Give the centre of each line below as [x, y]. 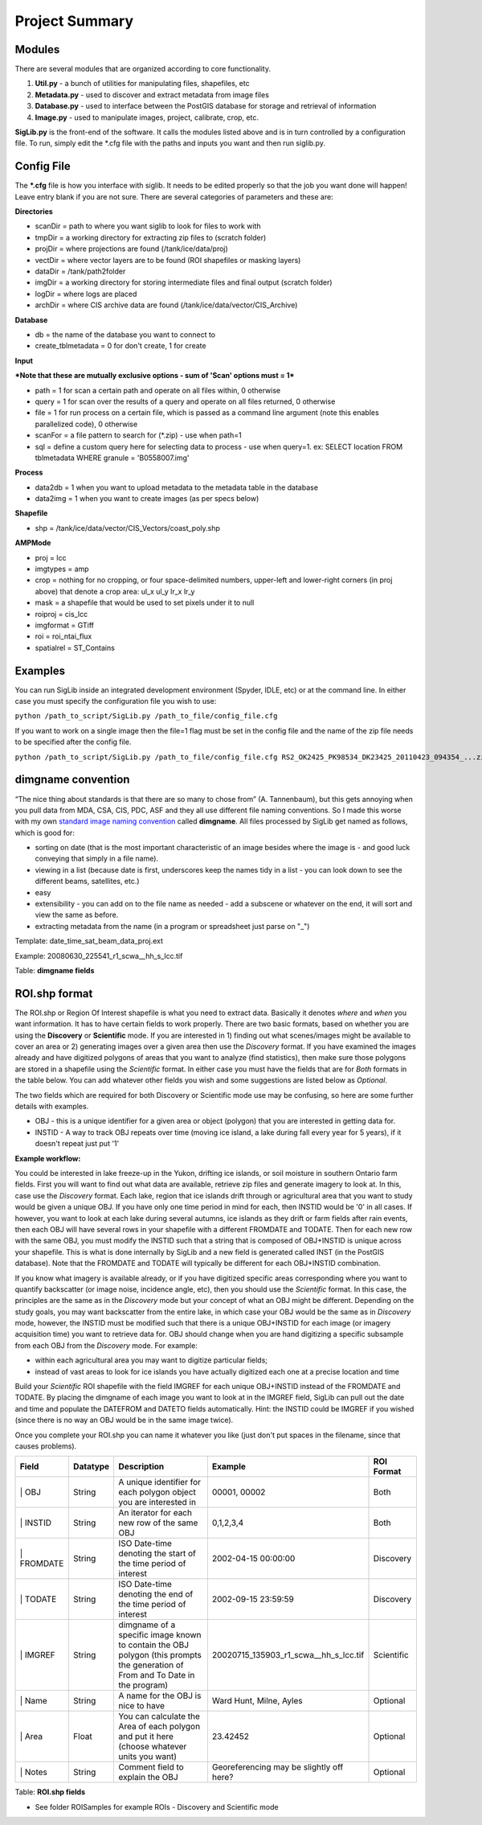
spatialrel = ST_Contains [75, 647]
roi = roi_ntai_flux [63, 636]
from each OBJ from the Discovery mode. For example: [106, 1345]
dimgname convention [72, 780]
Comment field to [151, 1767]
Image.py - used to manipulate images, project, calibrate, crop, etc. [147, 117]
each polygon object [157, 1492]
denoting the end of [156, 1594]
